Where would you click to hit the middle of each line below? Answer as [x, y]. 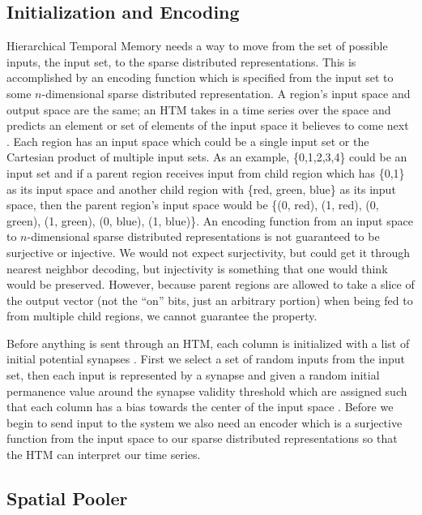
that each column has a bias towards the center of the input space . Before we [200, 407]
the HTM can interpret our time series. [104, 455]
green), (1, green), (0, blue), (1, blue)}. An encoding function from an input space [210, 220]
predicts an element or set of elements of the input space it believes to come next [208, 125]
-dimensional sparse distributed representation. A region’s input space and [226, 93]
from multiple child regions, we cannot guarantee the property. [162, 316]
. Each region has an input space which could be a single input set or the [188, 141]
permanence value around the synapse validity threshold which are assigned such [207, 391]
